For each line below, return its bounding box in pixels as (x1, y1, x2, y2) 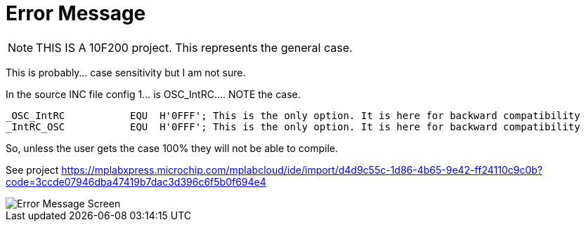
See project (6, 163, 59, 176)
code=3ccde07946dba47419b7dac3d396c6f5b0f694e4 (6, 175, 266, 188)
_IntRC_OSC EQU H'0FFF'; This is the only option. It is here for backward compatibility (6, 121, 580, 132)
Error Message (6, 1, 146, 25)
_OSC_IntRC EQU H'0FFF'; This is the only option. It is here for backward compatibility (6, 109, 580, 121)
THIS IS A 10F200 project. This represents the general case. (36, 40, 353, 55)
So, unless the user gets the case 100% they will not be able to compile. (6, 142, 339, 154)
